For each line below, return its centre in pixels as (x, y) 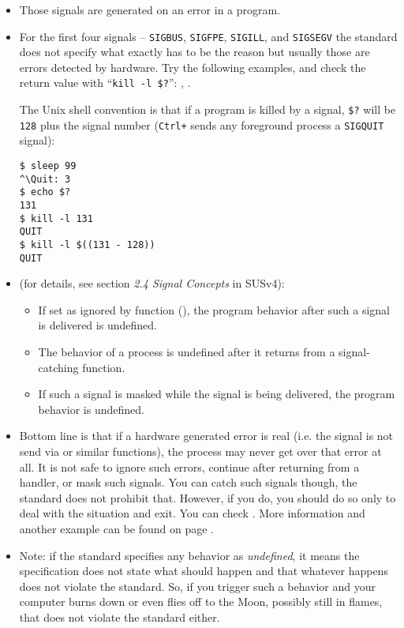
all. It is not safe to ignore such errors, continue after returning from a (189, 466)
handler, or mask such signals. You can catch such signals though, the (188, 482)
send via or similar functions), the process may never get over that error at (200, 451)
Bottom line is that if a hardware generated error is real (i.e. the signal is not (206, 436)
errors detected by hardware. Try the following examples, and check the (193, 67)
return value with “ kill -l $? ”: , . (105, 83)
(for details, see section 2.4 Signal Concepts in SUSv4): (152, 283)
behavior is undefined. (91, 409)
